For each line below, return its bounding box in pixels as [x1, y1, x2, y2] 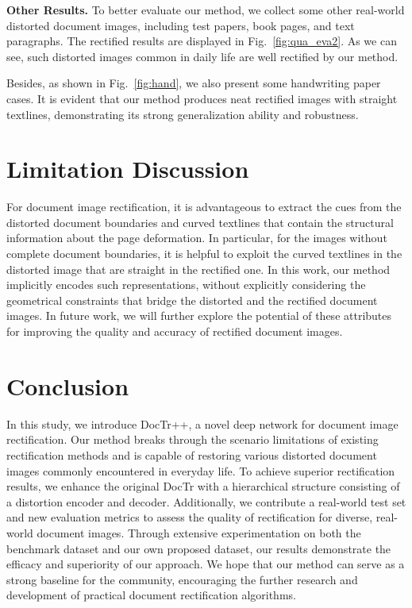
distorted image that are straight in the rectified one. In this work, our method [6, 260, 391, 277]
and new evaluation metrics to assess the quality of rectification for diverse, [6, 509, 373, 525]
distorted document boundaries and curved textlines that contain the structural [6, 214, 394, 230]
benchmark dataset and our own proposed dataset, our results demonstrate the [6, 540, 391, 556]
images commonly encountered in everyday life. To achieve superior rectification [6, 462, 395, 479]
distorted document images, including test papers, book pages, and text [6, 17, 355, 33]
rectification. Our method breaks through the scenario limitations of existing [6, 431, 379, 448]
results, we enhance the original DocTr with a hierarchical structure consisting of [6, 478, 400, 494]
